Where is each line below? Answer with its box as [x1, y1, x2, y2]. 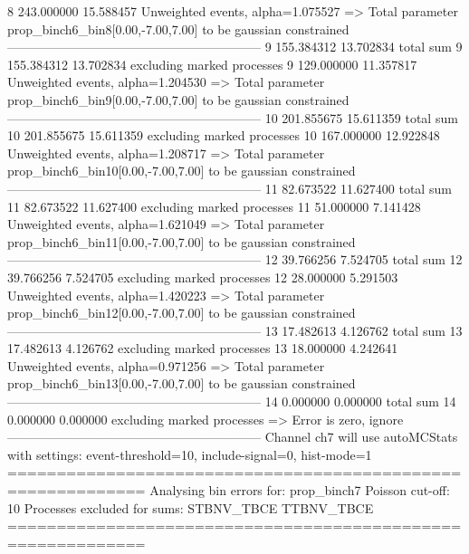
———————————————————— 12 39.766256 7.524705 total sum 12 [7, 250, 463, 269]
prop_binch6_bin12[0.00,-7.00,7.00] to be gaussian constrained [7, 303, 356, 322]
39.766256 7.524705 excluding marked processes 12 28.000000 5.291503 [7, 267, 398, 286]
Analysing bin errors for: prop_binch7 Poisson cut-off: [149, 481, 450, 500]
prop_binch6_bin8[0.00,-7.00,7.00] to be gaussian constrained [7, 19, 349, 38]
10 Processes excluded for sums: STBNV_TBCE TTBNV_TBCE [7, 498, 374, 517]
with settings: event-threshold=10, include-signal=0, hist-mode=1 [7, 444, 372, 463]
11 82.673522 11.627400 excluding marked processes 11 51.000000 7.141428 [7, 196, 421, 215]
